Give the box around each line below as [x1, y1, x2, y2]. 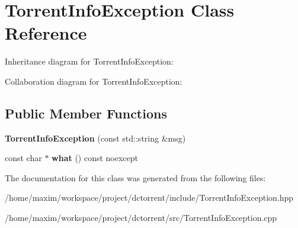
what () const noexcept [52, 152, 139, 164]
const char [5, 152, 42, 164]
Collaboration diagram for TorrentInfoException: [5, 75, 182, 87]
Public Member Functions [5, 104, 167, 122]
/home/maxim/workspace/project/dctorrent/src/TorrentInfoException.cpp [5, 211, 277, 224]
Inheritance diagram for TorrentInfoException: [5, 55, 174, 68]
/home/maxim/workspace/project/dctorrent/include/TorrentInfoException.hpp [5, 191, 294, 204]
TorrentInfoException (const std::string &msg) [5, 131, 186, 144]
